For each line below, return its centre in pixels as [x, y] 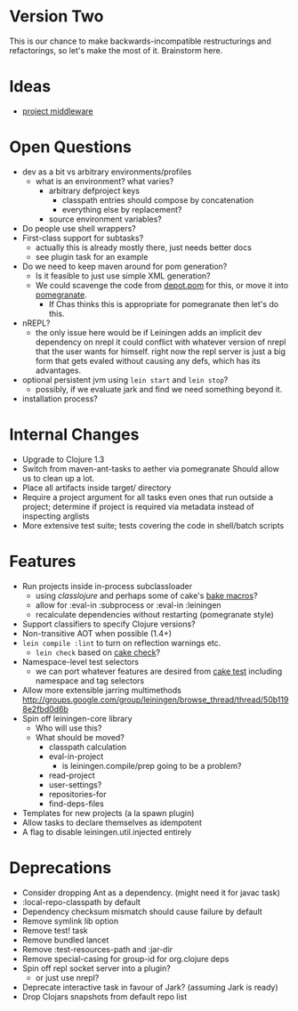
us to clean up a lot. [58, 478]
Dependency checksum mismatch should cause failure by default [142, 911]
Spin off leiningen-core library [77, 718]
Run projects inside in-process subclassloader [107, 586]
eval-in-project [76, 756]
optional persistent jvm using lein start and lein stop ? [125, 379]
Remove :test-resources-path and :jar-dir [97, 949]
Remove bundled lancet [65, 940]
